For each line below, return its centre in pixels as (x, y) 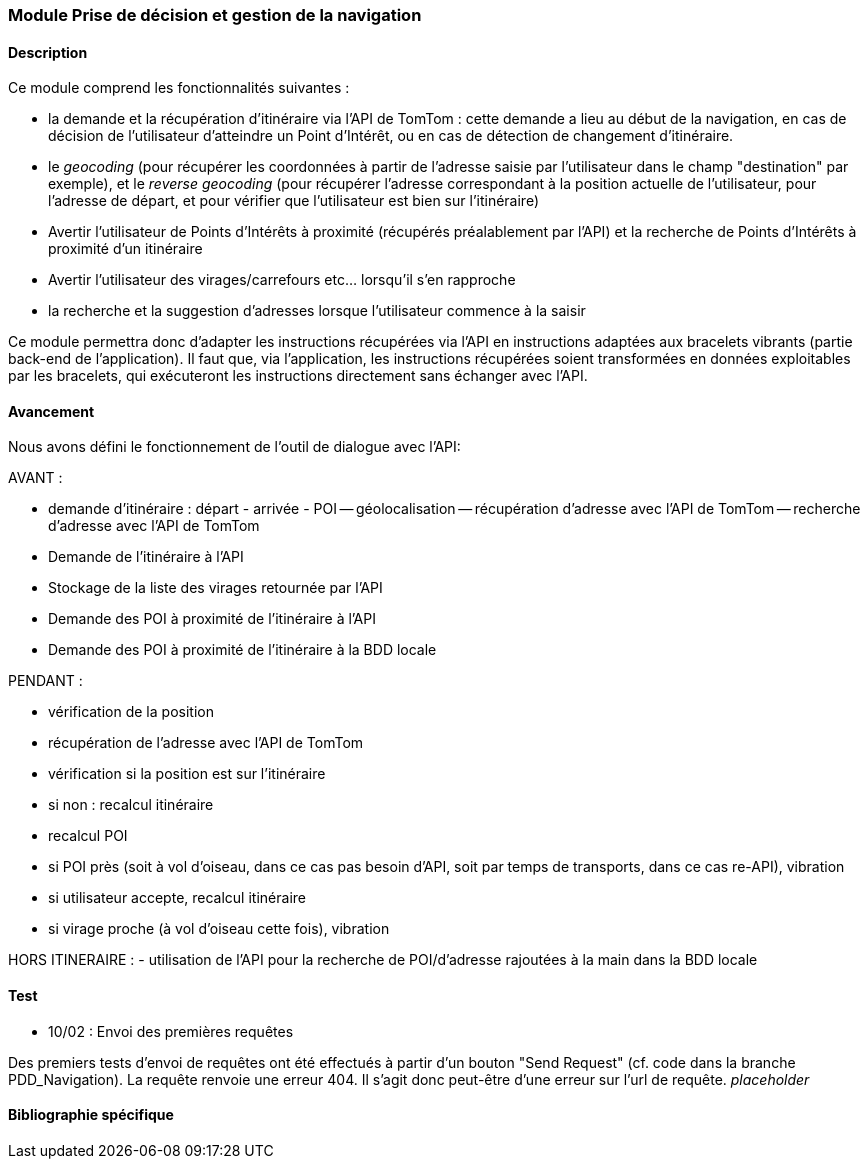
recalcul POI (88, 836)
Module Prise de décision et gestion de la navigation (215, 15)
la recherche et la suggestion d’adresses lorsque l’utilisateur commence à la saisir (317, 311)
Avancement (51, 411)
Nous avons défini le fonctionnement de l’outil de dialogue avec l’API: (234, 447)
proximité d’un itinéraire (125, 249)
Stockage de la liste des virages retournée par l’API (215, 588)
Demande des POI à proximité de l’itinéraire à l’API (212, 619)
